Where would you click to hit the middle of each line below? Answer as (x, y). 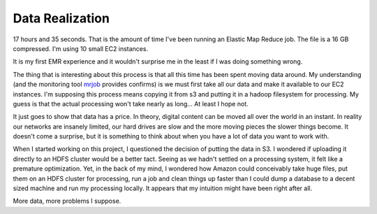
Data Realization (61, 18)
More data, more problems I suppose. (67, 201)
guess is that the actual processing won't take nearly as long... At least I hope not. (131, 104)
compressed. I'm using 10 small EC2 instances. (81, 48)
